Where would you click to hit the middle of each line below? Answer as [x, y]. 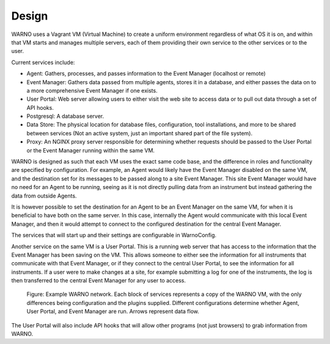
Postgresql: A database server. [65, 116]
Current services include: [43, 62]
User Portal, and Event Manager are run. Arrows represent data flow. [113, 312]
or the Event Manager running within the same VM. [91, 150]
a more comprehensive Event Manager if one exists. [92, 90]
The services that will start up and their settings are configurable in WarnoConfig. [114, 235]
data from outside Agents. [44, 196]
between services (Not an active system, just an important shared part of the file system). [140, 133]
